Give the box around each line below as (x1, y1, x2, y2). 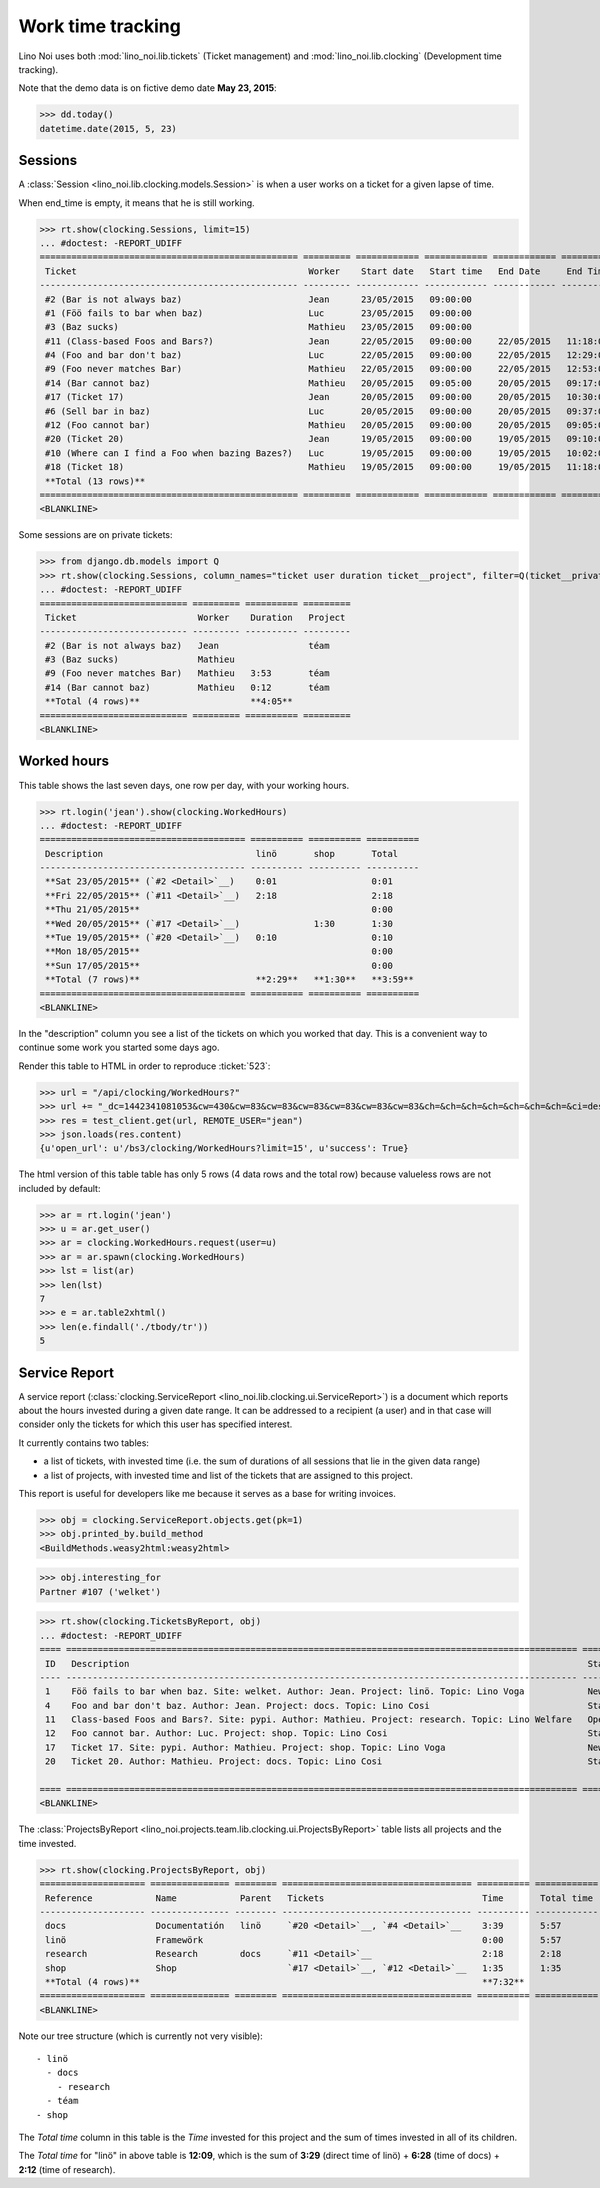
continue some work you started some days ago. (18, 1041, 220, 1054)
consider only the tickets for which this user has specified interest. (18, 1418, 293, 1430)
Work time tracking (18, 15, 182, 37)
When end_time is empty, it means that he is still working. (18, 196, 255, 209)
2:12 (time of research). (18, 2163, 116, 2175)
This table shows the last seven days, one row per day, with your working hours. (18, 779, 350, 791)
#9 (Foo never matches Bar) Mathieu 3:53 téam (45, 668, 330, 679)
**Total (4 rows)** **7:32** (45, 1976, 525, 1987)
